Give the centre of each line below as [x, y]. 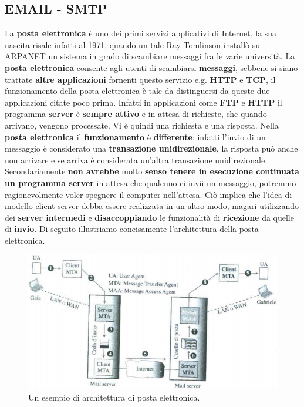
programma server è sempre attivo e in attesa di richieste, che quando [136, 114]
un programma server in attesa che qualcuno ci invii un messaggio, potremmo [151, 182]
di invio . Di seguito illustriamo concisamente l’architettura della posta [132, 229]
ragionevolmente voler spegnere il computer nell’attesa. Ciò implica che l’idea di [148, 194]
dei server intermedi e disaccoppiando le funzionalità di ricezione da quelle [149, 217]
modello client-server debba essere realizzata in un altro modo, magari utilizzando [152, 206]
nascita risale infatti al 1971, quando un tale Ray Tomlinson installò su [133, 44]
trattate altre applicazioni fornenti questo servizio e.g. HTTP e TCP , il [140, 79]
